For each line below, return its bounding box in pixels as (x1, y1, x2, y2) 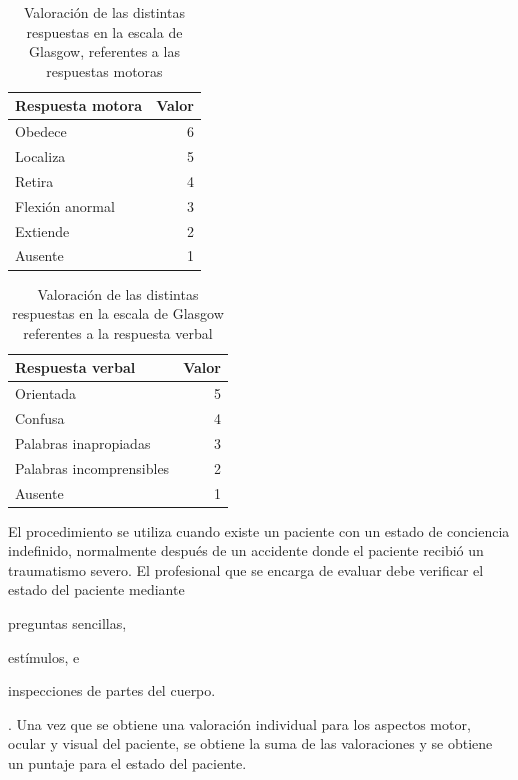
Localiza (15, 146, 66, 167)
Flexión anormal (15, 195, 115, 216)
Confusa (15, 408, 65, 428)
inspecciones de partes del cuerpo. (8, 680, 216, 701)
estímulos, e (8, 646, 80, 667)
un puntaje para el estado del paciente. (8, 752, 247, 773)
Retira (15, 170, 54, 191)
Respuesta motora (15, 95, 143, 116)
